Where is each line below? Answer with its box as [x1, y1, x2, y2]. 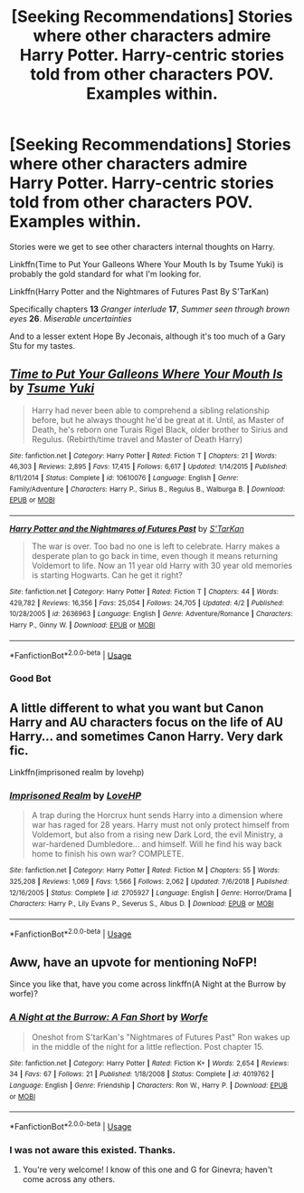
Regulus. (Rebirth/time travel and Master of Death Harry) [31, 433, 243, 445]
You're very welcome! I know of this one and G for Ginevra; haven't [22, 1164, 273, 1175]
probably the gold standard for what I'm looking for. [9, 268, 202, 279]
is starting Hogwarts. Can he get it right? [31, 570, 183, 581]
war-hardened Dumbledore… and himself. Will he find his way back [31, 839, 282, 850]
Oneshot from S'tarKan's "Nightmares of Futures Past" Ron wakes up [31, 1031, 290, 1043]
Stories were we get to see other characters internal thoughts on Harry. [9, 241, 276, 252]
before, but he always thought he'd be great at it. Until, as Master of [31, 414, 285, 425]
